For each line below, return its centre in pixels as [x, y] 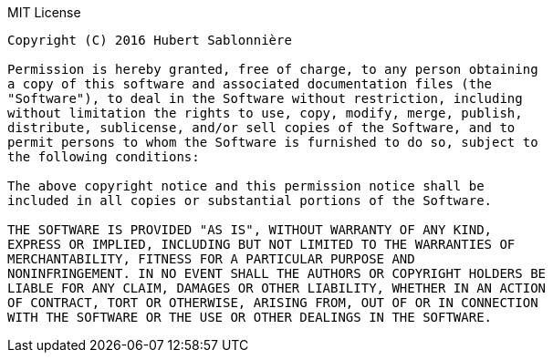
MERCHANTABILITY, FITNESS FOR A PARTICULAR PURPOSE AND [211, 259]
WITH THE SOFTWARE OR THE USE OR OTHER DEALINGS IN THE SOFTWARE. [250, 317]
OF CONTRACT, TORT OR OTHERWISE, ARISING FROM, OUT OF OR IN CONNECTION [273, 303]
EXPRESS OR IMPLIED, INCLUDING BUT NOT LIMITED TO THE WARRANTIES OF [261, 244]
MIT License [44, 12]
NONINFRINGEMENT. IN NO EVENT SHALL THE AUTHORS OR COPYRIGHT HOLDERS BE [277, 273]
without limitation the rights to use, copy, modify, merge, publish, [265, 113]
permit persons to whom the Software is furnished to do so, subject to [273, 142]
